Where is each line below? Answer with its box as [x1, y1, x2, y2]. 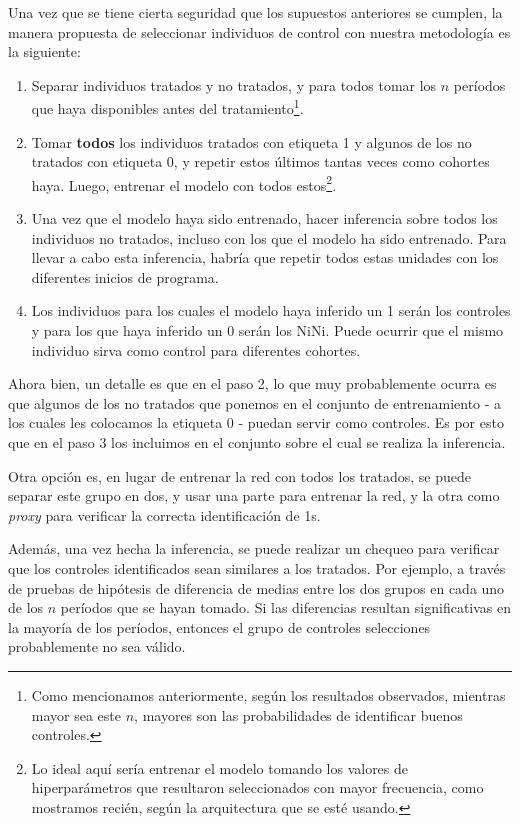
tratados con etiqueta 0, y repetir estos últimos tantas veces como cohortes [31, 151, 490, 172]
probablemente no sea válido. [8, 636, 186, 657]
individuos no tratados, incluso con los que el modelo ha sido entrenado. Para [31, 227, 507, 248]
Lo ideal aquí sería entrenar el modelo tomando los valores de [31, 757, 409, 778]
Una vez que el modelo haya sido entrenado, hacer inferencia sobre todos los [31, 208, 498, 229]
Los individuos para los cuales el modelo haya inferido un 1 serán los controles [31, 300, 511, 321]
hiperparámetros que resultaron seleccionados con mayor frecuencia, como [31, 777, 484, 798]
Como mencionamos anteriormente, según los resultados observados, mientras [31, 684, 506, 705]
